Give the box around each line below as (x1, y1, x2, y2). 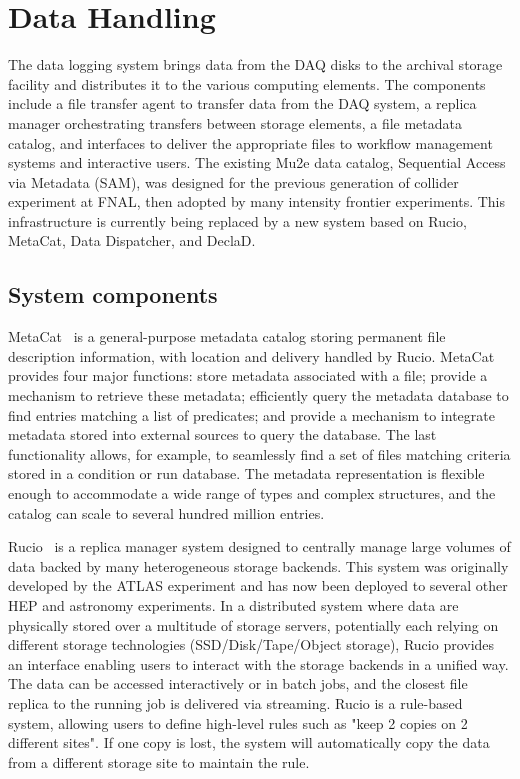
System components (8, 279, 218, 310)
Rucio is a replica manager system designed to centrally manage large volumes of (8, 536, 511, 557)
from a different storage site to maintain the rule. (8, 751, 310, 772)
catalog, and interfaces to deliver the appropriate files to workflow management (8, 132, 493, 153)
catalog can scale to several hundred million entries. (8, 502, 325, 523)
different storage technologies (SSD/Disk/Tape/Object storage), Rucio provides (8, 634, 495, 655)
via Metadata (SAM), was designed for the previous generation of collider (8, 171, 459, 192)
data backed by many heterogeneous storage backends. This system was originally (8, 555, 509, 576)
